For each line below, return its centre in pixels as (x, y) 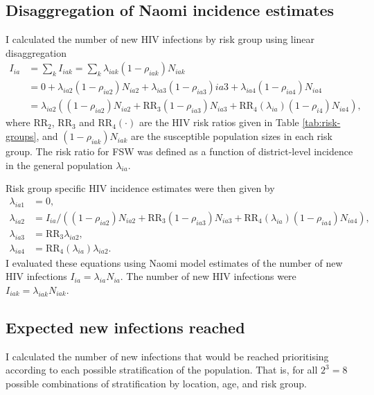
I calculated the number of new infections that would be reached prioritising (167, 356)
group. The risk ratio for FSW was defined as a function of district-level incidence (179, 151)
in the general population (59, 165)
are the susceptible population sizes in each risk (231, 136)
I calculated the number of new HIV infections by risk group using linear (160, 39)
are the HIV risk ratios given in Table (219, 122)
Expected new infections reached (125, 327)
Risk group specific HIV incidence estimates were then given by (140, 188)
